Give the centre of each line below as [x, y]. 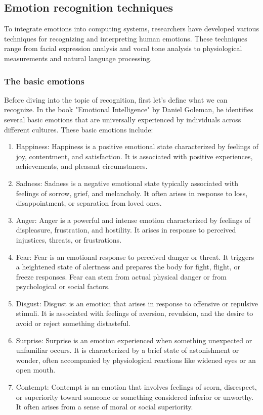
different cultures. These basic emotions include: [79, 129]
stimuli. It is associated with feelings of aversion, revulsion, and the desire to [135, 313]
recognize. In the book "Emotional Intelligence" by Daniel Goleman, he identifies [129, 109]
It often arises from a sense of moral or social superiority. [104, 407]
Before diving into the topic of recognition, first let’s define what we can [116, 99]
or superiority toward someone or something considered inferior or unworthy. [135, 397]
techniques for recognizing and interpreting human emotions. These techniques [126, 38]
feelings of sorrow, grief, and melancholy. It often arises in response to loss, [132, 193]
